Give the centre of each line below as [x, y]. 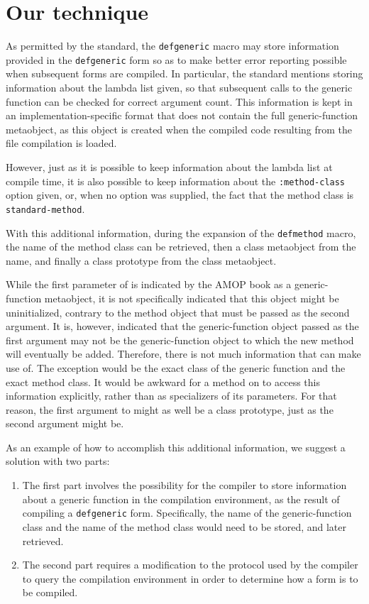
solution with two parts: [58, 461]
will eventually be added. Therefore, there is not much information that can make [183, 354]
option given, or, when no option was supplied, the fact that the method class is [180, 195]
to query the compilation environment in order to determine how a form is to [190, 578]
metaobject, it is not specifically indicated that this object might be [192, 298]
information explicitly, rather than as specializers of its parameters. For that [171, 396]
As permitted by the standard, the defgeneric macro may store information [172, 46]
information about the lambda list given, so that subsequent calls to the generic [179, 88]
